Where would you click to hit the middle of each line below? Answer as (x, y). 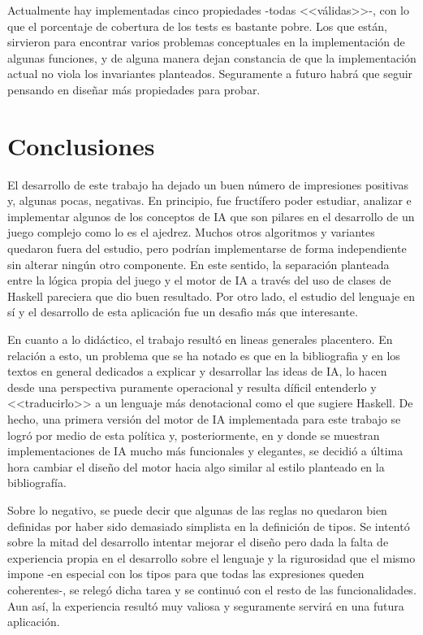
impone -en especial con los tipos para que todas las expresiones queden (186, 574)
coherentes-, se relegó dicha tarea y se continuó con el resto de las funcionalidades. (212, 589)
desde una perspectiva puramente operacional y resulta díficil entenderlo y (192, 387)
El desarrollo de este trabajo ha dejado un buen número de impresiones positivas (208, 184)
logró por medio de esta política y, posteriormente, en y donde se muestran (194, 435)
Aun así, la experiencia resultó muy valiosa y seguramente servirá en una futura (206, 605)
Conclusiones (81, 145)
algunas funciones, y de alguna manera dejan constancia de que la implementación (212, 57)
